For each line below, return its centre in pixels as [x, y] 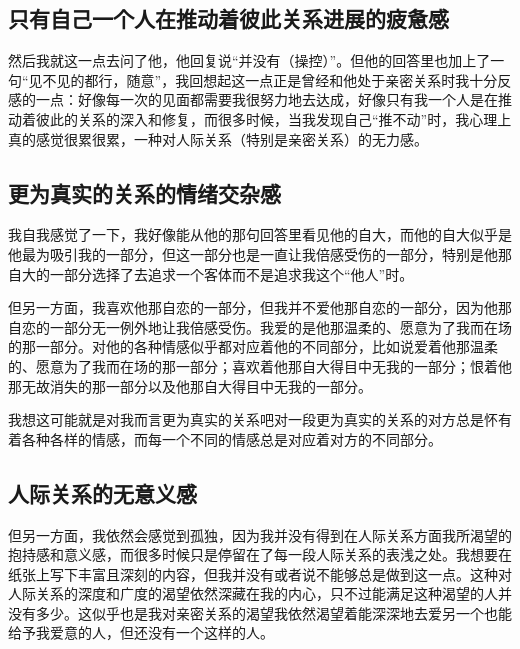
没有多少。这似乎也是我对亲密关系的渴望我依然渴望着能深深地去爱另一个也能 [260, 612]
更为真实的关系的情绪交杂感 [144, 192]
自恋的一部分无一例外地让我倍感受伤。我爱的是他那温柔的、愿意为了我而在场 [260, 326]
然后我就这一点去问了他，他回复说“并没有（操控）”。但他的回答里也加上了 [249, 60]
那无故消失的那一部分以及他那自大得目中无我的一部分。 [190, 385]
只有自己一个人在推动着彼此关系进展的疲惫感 [228, 18]
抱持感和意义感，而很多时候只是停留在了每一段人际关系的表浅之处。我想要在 [260, 554]
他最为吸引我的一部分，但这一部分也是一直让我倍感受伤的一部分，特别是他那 [260, 253]
